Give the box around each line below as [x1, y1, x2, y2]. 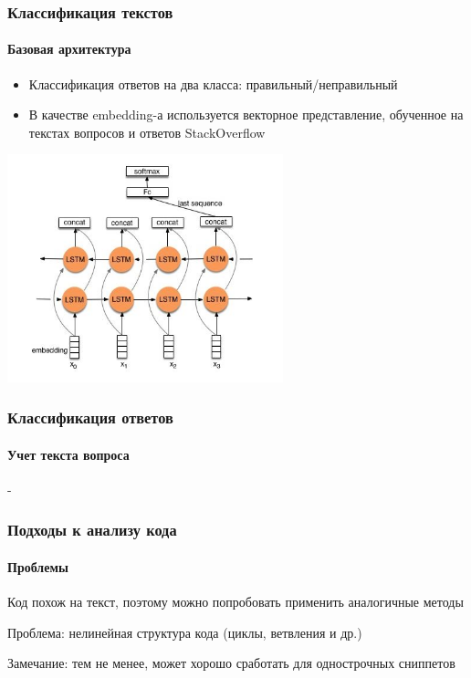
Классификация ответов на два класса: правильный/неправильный [28, 74, 398, 93]
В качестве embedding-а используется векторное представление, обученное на [28, 105, 464, 124]
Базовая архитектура [7, 39, 131, 58]
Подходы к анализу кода [7, 518, 177, 541]
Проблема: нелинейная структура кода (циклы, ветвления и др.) [7, 622, 362, 641]
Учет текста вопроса [7, 444, 130, 464]
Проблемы [7, 557, 68, 576]
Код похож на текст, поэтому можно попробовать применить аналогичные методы [7, 592, 464, 611]
